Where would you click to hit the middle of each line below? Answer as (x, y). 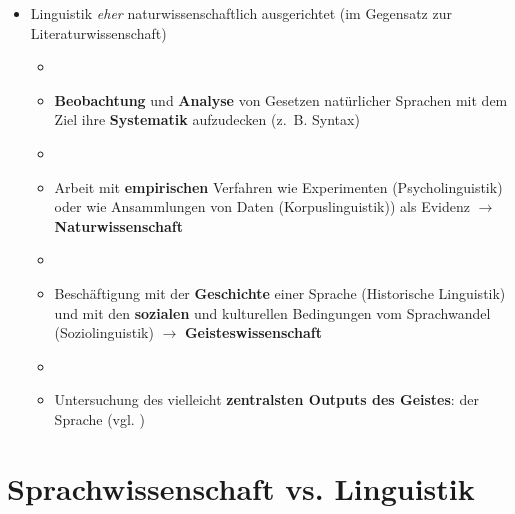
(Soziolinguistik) (104, 332)
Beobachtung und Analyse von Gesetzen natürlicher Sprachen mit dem (281, 99)
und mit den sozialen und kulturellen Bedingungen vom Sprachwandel (272, 312)
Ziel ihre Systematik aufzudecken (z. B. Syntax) (207, 119)
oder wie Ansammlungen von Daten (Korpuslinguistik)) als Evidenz (262, 206)
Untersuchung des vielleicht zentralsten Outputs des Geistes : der (266, 399)
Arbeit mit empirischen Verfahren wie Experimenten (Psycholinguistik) (278, 186)
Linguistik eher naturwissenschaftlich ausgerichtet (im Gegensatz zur (241, 13)
